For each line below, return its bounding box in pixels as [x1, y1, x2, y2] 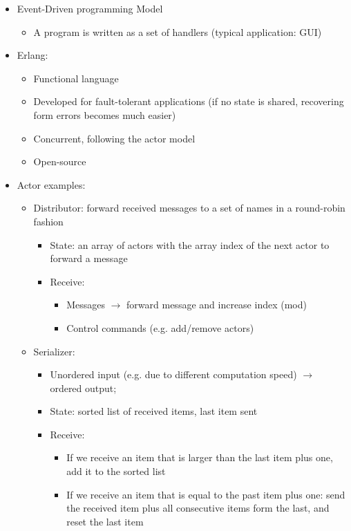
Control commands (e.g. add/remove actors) [66, 320, 254, 335]
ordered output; [50, 380, 117, 395]
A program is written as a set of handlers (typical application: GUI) [33, 24, 322, 39]
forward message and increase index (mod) [126, 297, 307, 312]
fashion [33, 214, 64, 228]
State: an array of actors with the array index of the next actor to [50, 237, 330, 252]
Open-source [33, 154, 86, 169]
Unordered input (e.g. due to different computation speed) [50, 367, 297, 382]
